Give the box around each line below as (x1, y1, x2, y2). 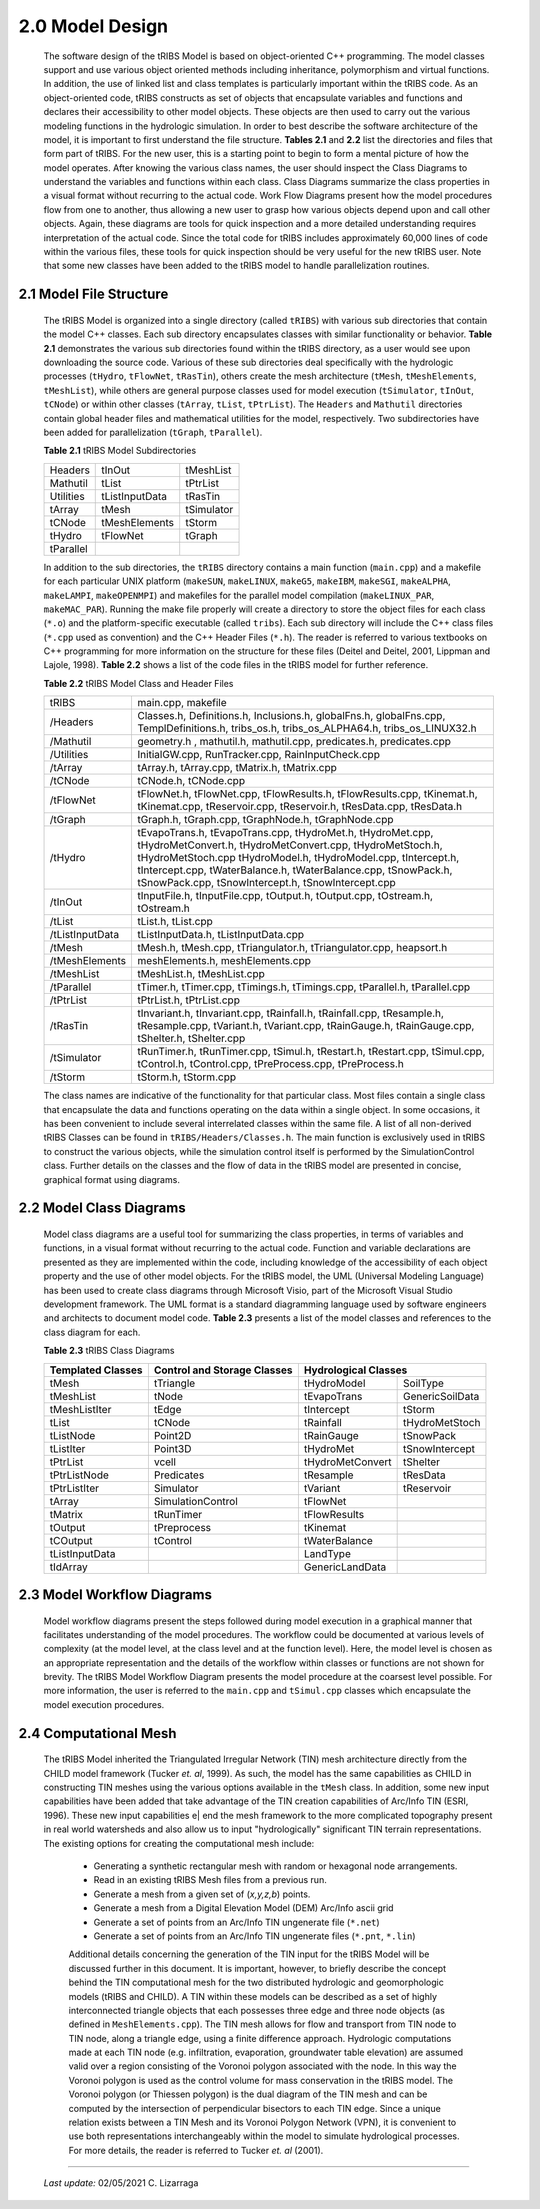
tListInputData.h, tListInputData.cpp (137, 928, 305, 942)
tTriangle (153, 1376, 196, 1390)
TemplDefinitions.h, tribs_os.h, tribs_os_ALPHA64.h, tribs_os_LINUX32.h (137, 721, 477, 735)
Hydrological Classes (303, 1363, 408, 1377)
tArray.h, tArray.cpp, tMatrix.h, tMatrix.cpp (137, 761, 337, 775)
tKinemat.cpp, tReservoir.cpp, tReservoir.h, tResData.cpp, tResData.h (137, 800, 463, 814)
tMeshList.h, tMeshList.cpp (137, 967, 265, 981)
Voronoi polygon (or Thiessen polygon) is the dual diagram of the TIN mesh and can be (68, 2088, 428, 2100)
